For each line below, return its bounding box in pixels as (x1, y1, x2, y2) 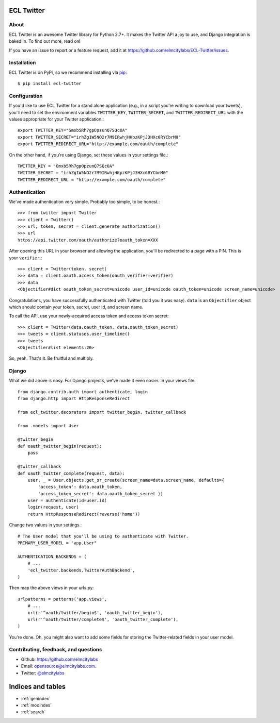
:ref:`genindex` (21, 695, 51, 701)
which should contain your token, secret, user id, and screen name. (9, 304, 143, 310)
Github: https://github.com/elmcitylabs (21, 656, 98, 662)
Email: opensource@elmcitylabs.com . (21, 663, 96, 669)
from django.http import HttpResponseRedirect (17, 396, 130, 402)
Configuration (9, 92, 43, 99)
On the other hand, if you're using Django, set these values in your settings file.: (9, 152, 168, 158)
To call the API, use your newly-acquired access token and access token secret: (9, 313, 169, 319)
